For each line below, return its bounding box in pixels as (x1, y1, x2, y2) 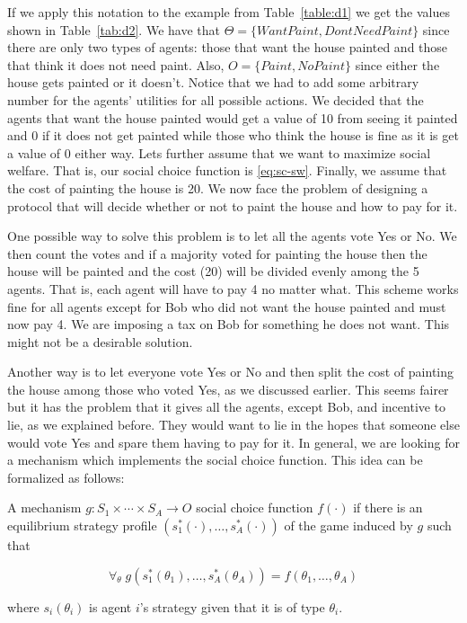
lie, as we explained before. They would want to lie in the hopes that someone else (7, 415, 460, 434)
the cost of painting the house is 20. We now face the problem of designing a (7, 178, 428, 197)
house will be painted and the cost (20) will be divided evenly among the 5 (7, 262, 419, 280)
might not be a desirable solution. (7, 332, 193, 351)
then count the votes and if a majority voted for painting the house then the (7, 244, 427, 263)
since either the (355, 55, 440, 74)
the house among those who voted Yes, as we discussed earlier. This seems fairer (7, 379, 449, 398)
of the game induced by (284, 516, 413, 535)
